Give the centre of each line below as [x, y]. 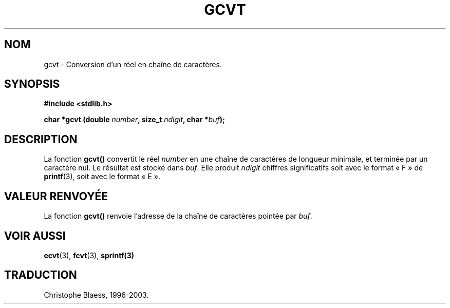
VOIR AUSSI [35, 236]
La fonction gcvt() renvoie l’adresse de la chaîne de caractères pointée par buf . [178, 216]
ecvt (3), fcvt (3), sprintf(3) [89, 255]
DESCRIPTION [41, 139]
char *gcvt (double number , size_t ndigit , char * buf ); [134, 120]
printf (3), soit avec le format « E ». [102, 177]
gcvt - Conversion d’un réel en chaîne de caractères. [133, 64]
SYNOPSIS [32, 84]
